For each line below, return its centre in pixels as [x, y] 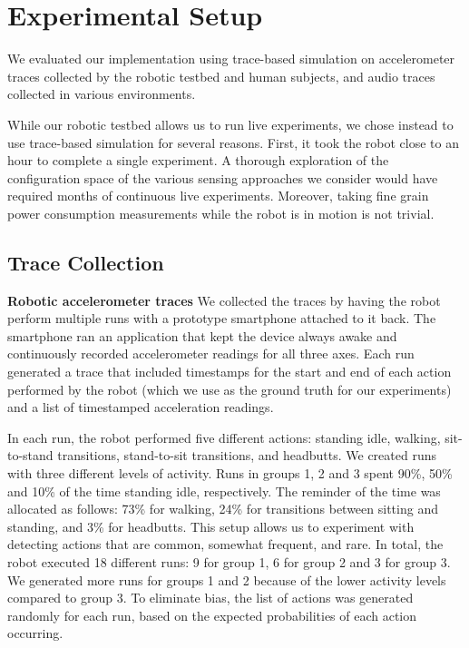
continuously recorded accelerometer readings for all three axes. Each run [211, 353]
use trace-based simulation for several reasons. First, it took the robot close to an [234, 142]
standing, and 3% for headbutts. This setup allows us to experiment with [211, 526]
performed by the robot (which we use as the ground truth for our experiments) [230, 389]
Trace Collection [86, 262]
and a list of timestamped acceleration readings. [141, 407]
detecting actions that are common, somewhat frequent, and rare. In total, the [225, 544]
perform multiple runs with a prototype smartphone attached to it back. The [222, 318]
